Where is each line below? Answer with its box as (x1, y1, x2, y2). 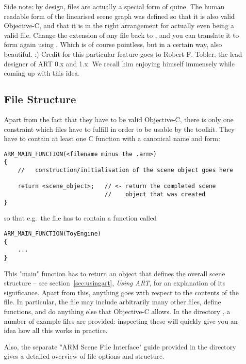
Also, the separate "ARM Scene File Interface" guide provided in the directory (4, 341, 236, 351)
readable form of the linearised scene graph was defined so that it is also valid (4, 11, 235, 21)
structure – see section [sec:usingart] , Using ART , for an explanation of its (4, 278, 226, 288)
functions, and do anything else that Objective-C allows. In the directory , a (4, 306, 230, 316)
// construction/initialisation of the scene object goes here (17, 167, 233, 174)
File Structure (4, 92, 76, 107)
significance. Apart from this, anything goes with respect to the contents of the (4, 287, 239, 297)
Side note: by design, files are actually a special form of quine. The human (4, 1, 225, 11)
